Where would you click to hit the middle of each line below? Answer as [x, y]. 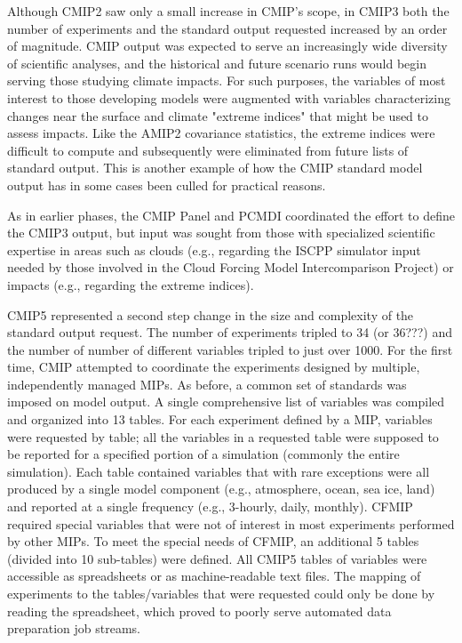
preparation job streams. [74, 628]
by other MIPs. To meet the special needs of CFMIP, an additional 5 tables [213, 541]
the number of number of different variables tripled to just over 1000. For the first [230, 349]
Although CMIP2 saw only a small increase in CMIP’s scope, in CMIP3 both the [228, 11]
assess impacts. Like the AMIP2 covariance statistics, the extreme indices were [221, 133]
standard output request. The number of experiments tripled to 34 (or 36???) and [230, 332]
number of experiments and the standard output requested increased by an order [227, 28]
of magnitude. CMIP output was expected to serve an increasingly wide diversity [227, 46]
